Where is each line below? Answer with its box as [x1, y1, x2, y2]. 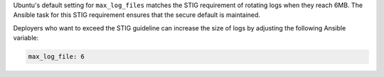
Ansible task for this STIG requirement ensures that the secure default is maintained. [13, 11, 261, 19]
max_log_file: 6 [28, 53, 85, 61]
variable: [13, 34, 39, 42]
